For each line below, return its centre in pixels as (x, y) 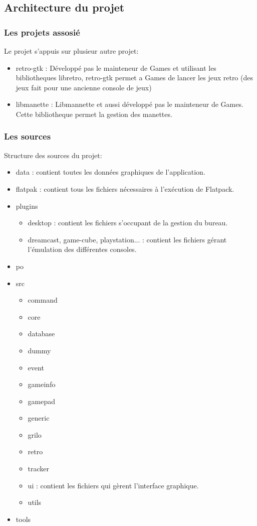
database (41, 334)
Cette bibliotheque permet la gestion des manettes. (94, 114)
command (43, 300)
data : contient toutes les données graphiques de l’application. (110, 172)
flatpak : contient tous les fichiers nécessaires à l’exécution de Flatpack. (125, 188)
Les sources (28, 136)
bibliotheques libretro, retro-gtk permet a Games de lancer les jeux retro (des (134, 78)
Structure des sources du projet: (53, 155)
